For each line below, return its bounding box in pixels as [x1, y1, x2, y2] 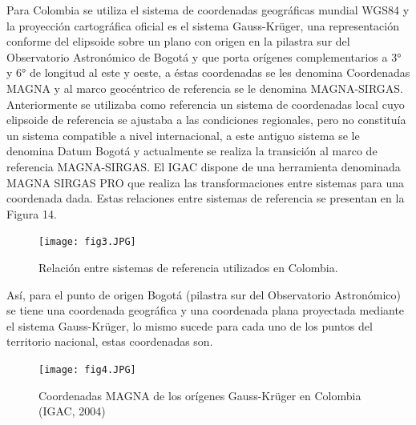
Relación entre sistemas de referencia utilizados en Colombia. [38, 259, 338, 275]
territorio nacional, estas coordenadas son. [6, 333, 213, 350]
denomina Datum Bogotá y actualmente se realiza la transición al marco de [6, 142, 378, 159]
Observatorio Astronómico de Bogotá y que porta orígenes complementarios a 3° [6, 48, 402, 65]
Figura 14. [6, 205, 57, 222]
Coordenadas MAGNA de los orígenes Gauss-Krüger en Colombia [38, 387, 361, 403]
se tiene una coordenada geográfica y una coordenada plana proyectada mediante [6, 302, 405, 319]
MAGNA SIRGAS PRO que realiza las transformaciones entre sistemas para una [6, 174, 405, 190]
